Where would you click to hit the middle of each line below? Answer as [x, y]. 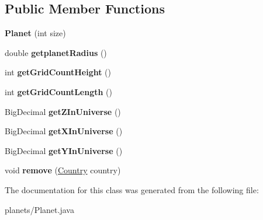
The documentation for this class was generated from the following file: [132, 189]
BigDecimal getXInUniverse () [64, 131]
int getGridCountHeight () [58, 72]
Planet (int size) [35, 33]
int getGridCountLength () [59, 91]
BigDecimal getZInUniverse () [63, 111]
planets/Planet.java [39, 209]
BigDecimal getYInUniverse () [64, 150]
